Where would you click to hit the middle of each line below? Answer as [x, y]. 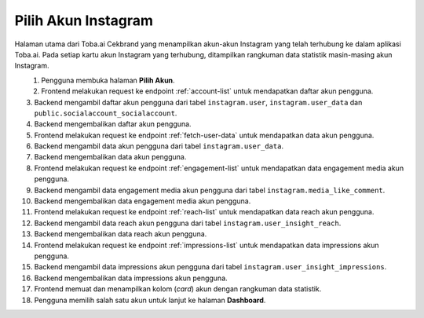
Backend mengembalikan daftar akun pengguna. [113, 124]
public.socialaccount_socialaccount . [106, 113]
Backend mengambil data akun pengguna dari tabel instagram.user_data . [159, 146]
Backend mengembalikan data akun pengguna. [110, 157]
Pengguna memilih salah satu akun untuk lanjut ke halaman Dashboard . [150, 300]
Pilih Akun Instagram [84, 20]
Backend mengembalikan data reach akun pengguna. [121, 234]
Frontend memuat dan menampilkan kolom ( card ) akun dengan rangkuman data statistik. [178, 289]
